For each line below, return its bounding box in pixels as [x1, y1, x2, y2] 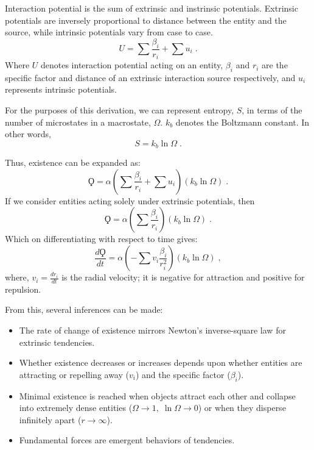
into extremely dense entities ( [19, 401, 133, 414]
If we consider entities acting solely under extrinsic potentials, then [5, 194, 255, 207]
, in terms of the [242, 104, 302, 116]
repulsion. [5, 282, 41, 295]
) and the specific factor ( [135, 368, 231, 380]
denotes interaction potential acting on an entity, [40, 59, 223, 71]
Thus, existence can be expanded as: [5, 156, 141, 169]
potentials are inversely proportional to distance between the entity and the [5, 13, 287, 26]
